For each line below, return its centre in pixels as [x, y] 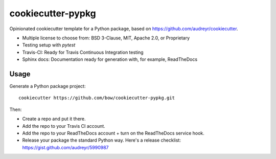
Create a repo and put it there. [54, 119]
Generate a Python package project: [48, 86]
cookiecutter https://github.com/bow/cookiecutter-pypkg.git [97, 98]
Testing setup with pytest [49, 45]
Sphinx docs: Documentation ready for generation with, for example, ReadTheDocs [110, 59]
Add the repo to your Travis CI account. [64, 126]
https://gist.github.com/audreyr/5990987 [66, 147]
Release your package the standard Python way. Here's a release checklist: [102, 140]
